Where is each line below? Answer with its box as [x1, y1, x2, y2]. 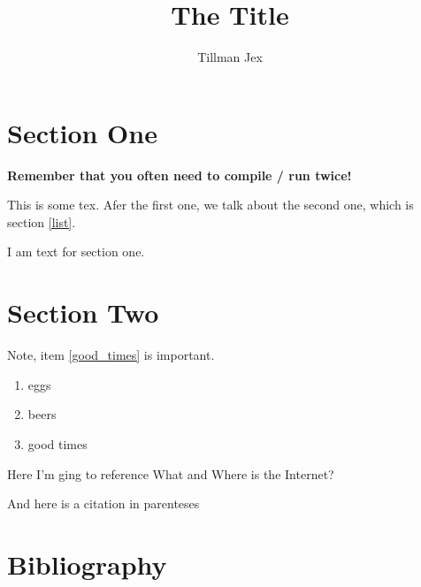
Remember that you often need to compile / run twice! [7, 165, 352, 184]
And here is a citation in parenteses [7, 494, 200, 513]
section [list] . [7, 212, 76, 231]
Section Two [7, 294, 159, 331]
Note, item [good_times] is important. [7, 346, 215, 364]
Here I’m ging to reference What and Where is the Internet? [7, 464, 334, 483]
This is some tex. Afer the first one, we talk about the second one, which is [7, 195, 414, 214]
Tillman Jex [197, 48, 263, 66]
